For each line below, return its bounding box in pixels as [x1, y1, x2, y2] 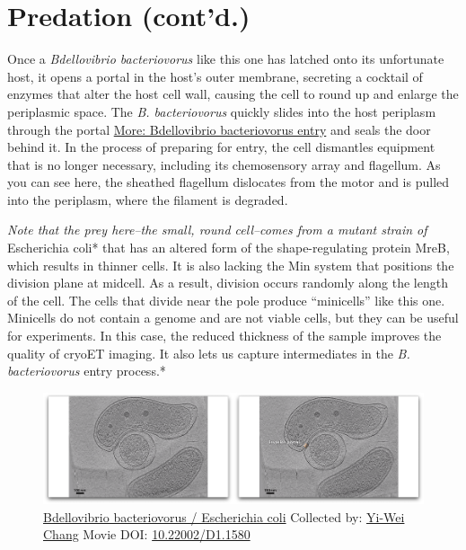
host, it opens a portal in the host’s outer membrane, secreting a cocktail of [7, 67, 423, 85]
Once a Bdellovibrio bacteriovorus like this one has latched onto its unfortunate [7, 49, 444, 68]
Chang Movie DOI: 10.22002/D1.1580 [43, 525, 251, 544]
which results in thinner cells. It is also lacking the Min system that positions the [7, 255, 454, 274]
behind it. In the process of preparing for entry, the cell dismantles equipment [7, 137, 435, 156]
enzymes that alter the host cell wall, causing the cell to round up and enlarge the [7, 84, 459, 103]
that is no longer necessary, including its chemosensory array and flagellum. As [7, 155, 441, 173]
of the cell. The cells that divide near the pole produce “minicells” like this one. [7, 290, 445, 309]
